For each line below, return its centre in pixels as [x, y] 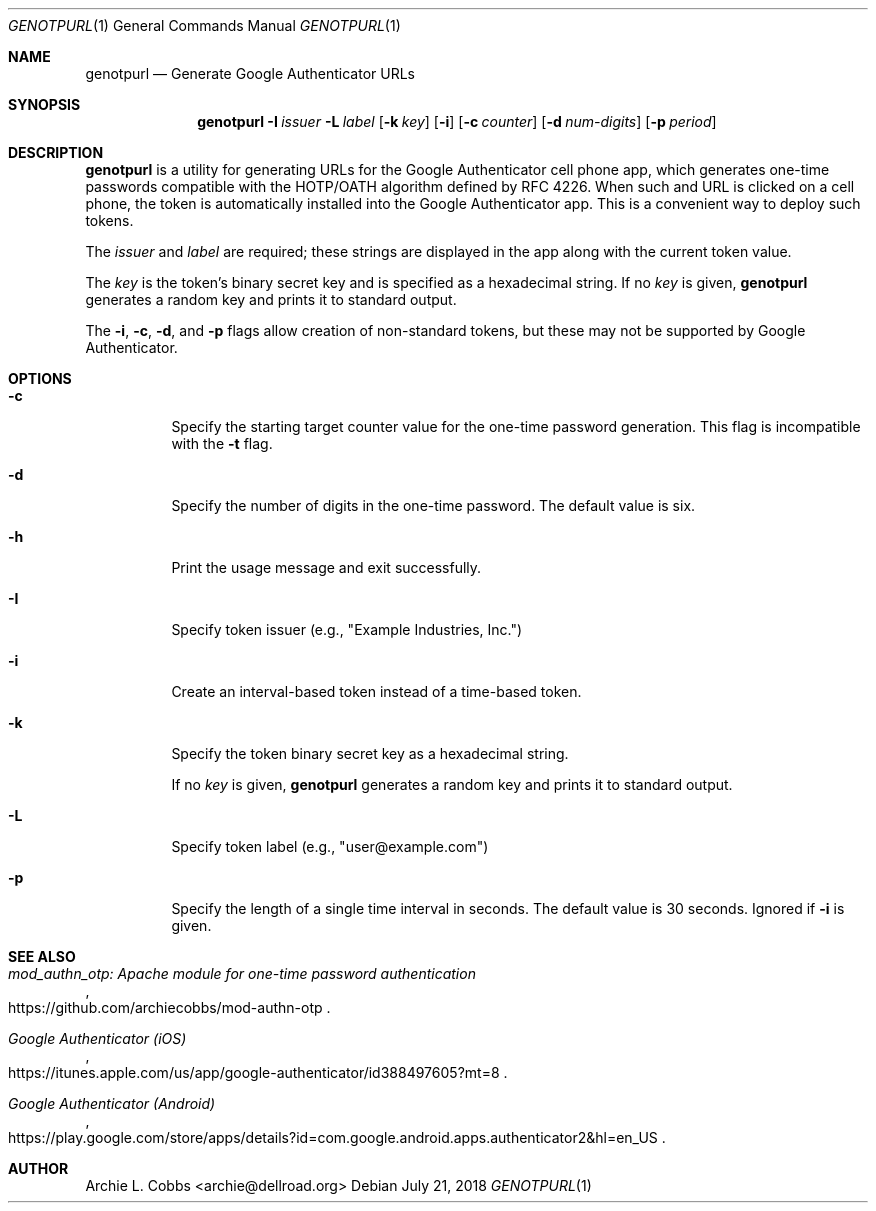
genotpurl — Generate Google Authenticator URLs [250, 73]
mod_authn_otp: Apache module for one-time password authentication [242, 973]
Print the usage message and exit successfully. [326, 567]
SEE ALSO [42, 956]
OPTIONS [40, 378]
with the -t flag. [222, 443]
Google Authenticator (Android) [112, 1103]
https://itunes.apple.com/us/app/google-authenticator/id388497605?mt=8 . [258, 1072]
